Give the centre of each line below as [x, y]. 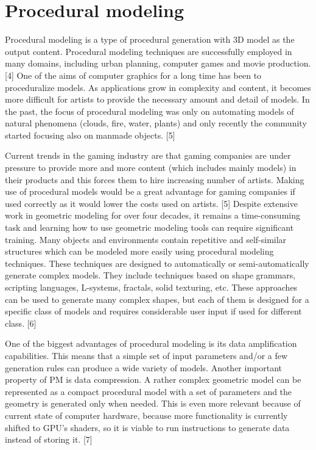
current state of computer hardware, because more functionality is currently [146, 415]
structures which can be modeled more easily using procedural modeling [139, 251]
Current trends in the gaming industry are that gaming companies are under [148, 155]
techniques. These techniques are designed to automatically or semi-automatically [157, 263]
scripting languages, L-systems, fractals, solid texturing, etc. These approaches [151, 287]
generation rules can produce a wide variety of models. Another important [144, 367]
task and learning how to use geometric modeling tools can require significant [149, 227]
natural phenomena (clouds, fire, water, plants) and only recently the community [156, 123]
